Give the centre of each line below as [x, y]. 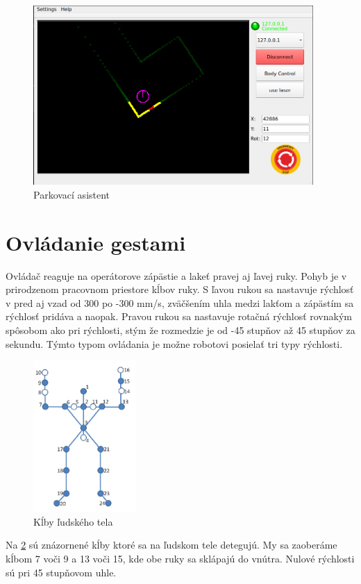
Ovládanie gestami [96, 242]
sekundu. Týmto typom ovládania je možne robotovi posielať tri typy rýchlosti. [174, 343]
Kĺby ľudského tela [73, 521]
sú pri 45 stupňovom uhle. [61, 572]
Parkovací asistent [72, 194]
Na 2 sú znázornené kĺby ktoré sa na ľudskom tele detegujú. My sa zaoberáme [171, 545]
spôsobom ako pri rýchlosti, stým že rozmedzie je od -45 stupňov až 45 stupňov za [180, 330]
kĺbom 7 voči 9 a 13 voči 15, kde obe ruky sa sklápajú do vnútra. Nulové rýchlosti [180, 559]
